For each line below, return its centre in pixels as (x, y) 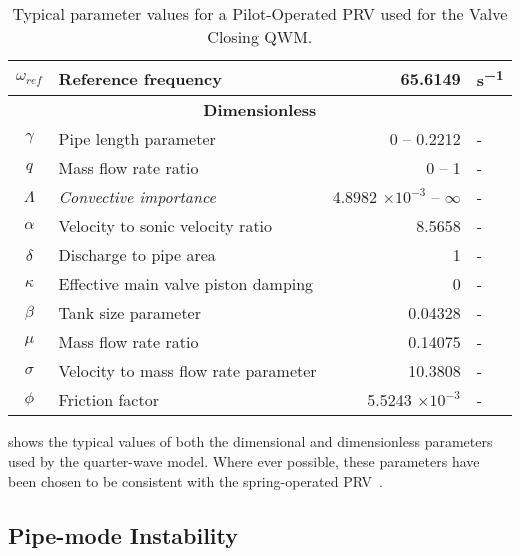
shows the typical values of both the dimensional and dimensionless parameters (250, 441)
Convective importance (137, 197)
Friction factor (108, 400)
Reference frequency (140, 78)
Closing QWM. (260, 36)
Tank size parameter (129, 313)
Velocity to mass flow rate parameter (187, 371)
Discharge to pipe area (137, 255)
